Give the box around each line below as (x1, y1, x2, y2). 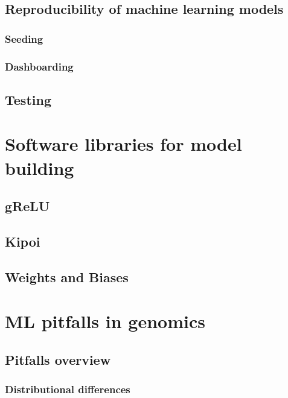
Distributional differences (5, 382, 130, 397)
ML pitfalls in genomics (5, 309, 205, 333)
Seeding (5, 31, 43, 46)
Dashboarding (5, 58, 74, 74)
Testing (5, 90, 51, 109)
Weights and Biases (5, 267, 129, 286)
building (5, 155, 74, 180)
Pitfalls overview (5, 350, 111, 368)
